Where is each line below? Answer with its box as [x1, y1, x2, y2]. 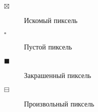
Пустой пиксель [24, 41, 72, 51]
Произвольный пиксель [24, 98, 94, 108]
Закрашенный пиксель [24, 70, 91, 80]
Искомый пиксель [24, 15, 77, 25]
